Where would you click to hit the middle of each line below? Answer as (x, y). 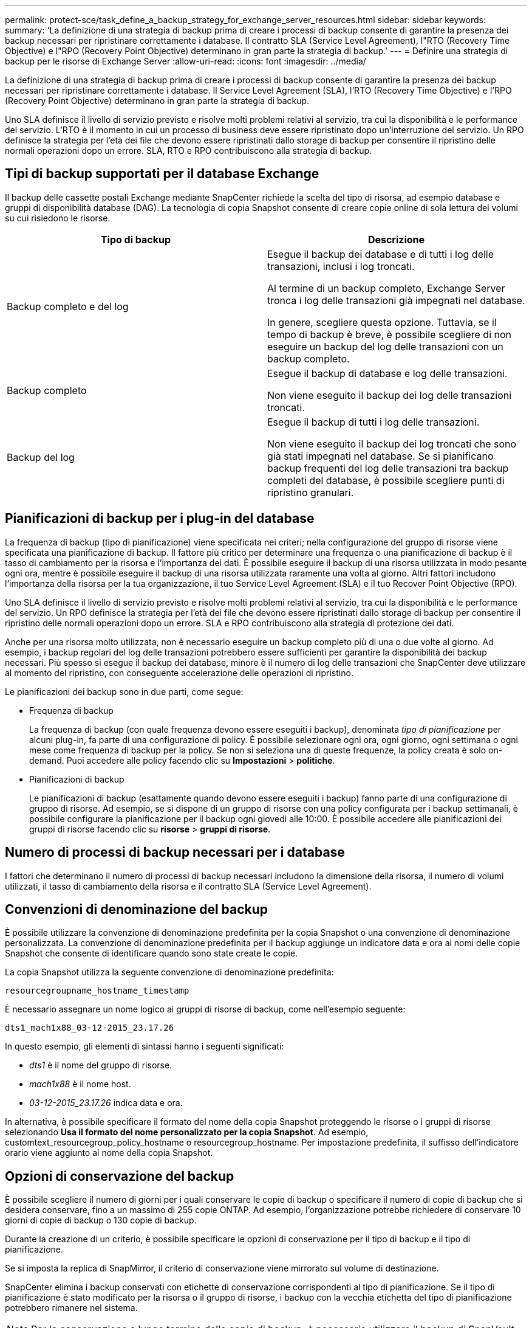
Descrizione (396, 239)
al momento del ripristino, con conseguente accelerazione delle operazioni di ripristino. (179, 673)
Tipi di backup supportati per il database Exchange (162, 174)
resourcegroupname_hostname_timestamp (97, 991)
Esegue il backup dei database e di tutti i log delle (381, 254)
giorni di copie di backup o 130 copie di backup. (101, 1220)
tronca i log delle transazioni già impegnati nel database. (396, 300)
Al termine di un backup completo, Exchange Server (386, 288)
